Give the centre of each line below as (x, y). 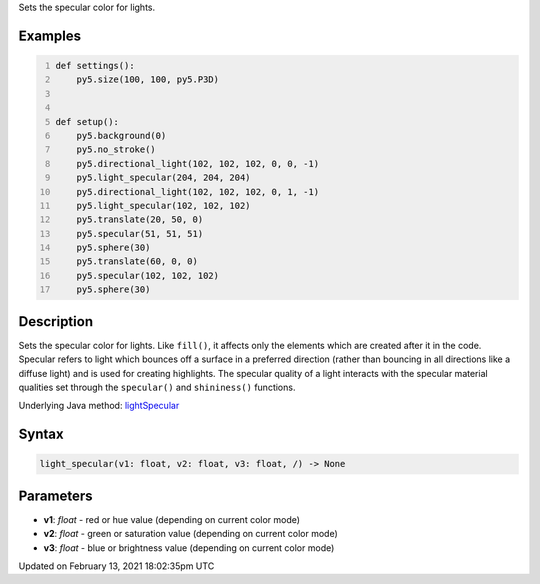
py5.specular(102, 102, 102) (148, 275)
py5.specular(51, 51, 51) (140, 233)
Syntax (41, 434)
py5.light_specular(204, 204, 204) (163, 178)
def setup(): (87, 121)
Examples (50, 35)
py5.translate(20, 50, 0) (140, 219)
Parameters (55, 495)
